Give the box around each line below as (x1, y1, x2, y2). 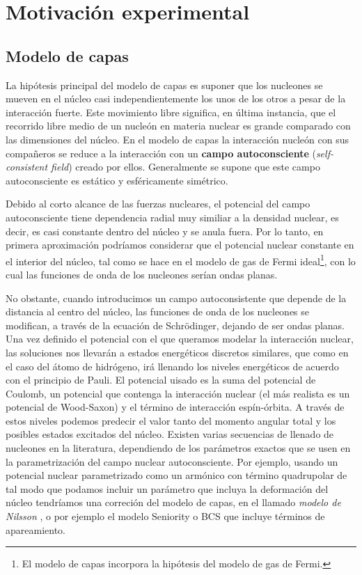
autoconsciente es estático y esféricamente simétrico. (6, 173, 228, 187)
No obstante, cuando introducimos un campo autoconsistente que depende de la (6, 290, 347, 305)
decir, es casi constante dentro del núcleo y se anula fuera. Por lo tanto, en (6, 223, 324, 238)
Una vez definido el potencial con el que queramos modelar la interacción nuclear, (6, 331, 354, 346)
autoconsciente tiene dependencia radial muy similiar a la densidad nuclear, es (6, 210, 339, 224)
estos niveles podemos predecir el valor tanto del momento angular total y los (6, 413, 336, 427)
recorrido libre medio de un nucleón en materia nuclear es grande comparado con (6, 118, 351, 133)
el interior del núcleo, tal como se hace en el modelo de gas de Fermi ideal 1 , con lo (6, 251, 356, 268)
